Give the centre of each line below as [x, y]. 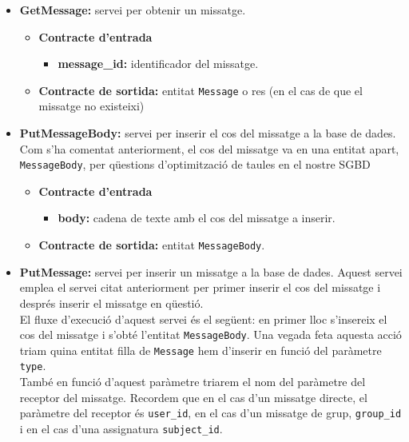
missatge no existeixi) [91, 106]
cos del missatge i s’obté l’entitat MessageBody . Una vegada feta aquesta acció [210, 334]
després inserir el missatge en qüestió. [111, 303]
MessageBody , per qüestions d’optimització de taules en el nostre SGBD [195, 164]
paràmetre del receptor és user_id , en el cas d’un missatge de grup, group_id [210, 413]
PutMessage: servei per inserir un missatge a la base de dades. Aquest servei [211, 271]
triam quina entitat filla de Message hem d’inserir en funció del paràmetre [201, 350]
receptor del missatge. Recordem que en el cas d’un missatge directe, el [193, 397]
